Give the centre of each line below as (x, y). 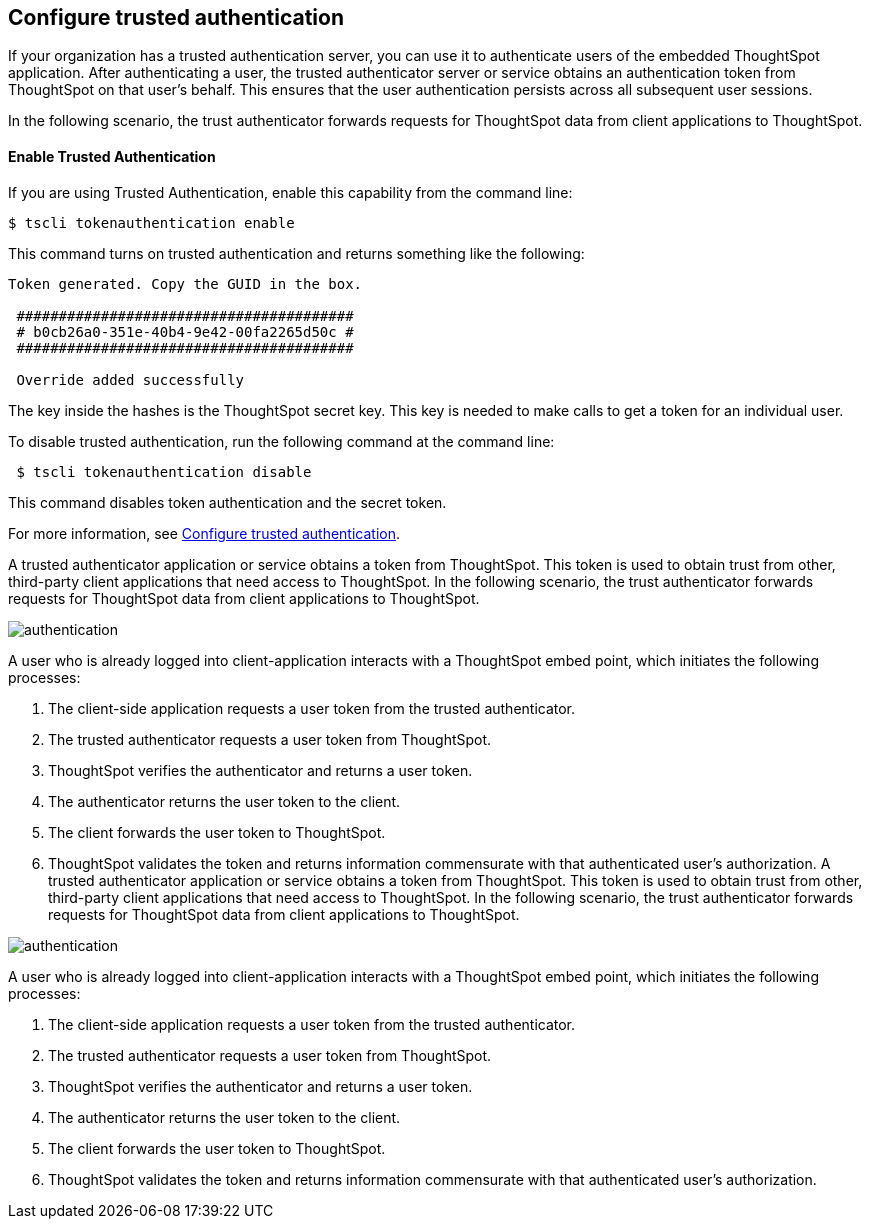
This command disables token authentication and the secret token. (227, 502)
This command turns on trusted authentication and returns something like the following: (296, 253)
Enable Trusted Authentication (112, 157)
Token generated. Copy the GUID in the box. (185, 283)
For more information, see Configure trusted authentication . (204, 533)
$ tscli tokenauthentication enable (151, 222)
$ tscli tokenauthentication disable (164, 471)
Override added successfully (130, 379)
